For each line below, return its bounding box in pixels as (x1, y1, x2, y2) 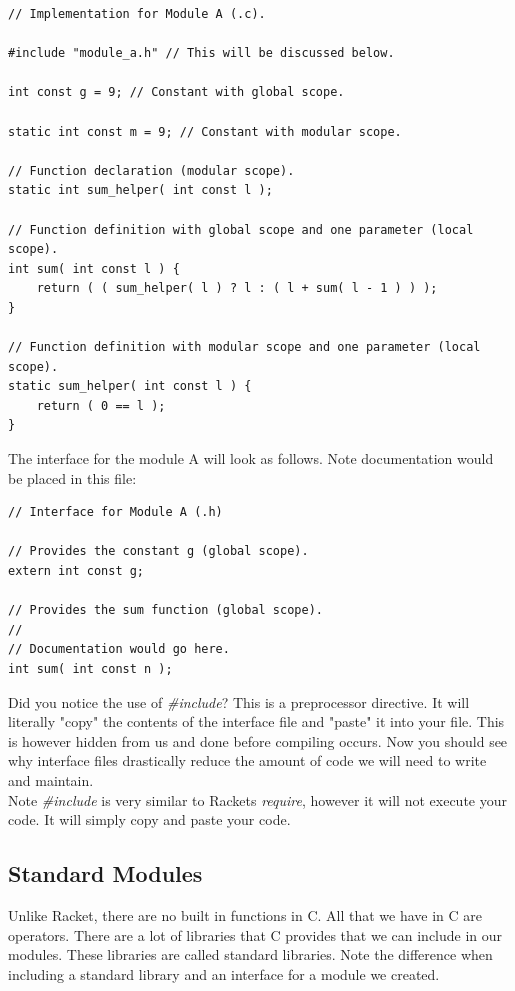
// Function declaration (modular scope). (8, 163, 295, 178)
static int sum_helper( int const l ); (8, 183, 273, 198)
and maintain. (8, 769, 94, 790)
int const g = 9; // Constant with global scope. (8, 85, 345, 100)
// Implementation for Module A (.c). (8, 7, 266, 21)
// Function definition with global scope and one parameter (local (8, 222, 474, 237)
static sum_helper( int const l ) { (8, 379, 252, 394)
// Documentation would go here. (8, 642, 230, 657)
